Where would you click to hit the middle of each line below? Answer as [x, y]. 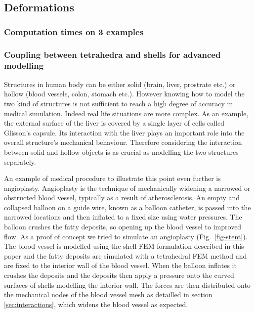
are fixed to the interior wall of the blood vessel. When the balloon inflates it [120, 265]
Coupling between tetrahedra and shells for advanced [112, 54]
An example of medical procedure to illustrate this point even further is [112, 178]
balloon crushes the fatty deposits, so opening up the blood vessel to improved [123, 227]
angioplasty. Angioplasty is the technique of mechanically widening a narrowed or [127, 188]
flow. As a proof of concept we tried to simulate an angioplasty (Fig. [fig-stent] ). [126, 236]
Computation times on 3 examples [74, 31]
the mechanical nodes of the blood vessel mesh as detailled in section [108, 294]
